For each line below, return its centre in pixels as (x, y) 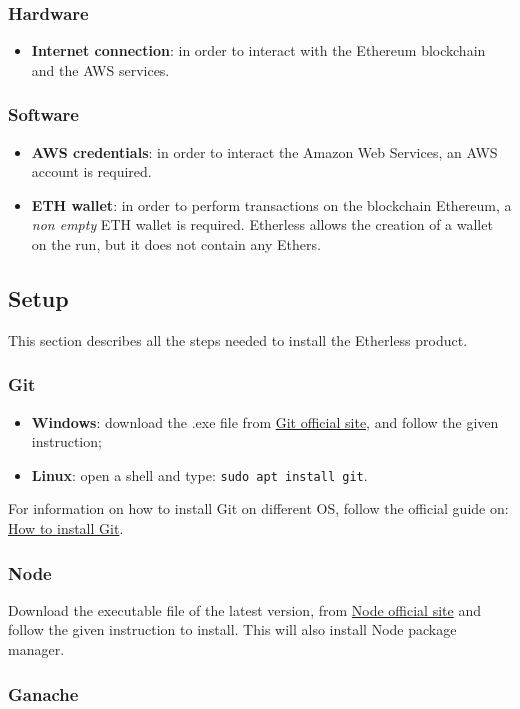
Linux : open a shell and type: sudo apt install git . (199, 474)
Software (43, 114)
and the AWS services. (100, 69)
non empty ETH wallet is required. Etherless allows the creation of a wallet (262, 224)
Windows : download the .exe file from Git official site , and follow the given (265, 421)
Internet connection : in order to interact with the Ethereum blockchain (258, 50)
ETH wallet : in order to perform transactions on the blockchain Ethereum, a (271, 204)
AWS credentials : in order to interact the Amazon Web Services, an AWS (264, 151)
